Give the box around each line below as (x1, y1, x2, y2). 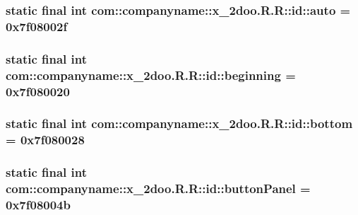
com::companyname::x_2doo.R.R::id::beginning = (6, 66, 296, 83)
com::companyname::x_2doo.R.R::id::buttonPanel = (6, 180, 311, 197)
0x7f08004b (6, 195, 71, 213)
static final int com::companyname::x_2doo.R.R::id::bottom (6, 115, 353, 132)
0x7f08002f (6, 17, 68, 35)
